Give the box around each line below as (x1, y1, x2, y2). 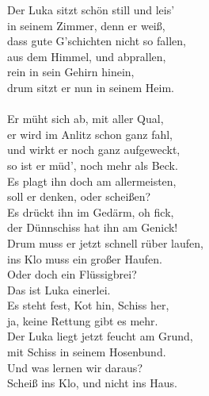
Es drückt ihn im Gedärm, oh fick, (7, 203, 174, 220)
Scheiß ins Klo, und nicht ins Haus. (7, 375, 177, 391)
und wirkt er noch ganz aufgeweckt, (7, 141, 180, 158)
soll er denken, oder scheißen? (7, 188, 151, 205)
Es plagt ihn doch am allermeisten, (7, 172, 177, 189)
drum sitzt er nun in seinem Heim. (7, 79, 174, 95)
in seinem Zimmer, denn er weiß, (7, 17, 165, 33)
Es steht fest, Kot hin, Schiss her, (7, 297, 169, 313)
